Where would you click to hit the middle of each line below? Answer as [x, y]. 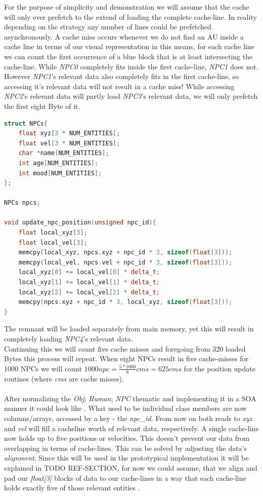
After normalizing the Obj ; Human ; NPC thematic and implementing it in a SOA [130, 398]
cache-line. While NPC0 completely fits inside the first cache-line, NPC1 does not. [131, 66]
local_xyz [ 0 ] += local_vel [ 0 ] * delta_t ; [89, 272]
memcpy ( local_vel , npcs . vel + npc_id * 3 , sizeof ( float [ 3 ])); [125, 262]
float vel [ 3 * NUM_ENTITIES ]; [69, 143]
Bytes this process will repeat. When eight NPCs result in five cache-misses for [126, 358]
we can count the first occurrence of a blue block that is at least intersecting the [128, 56]
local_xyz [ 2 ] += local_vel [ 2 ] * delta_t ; [89, 292]
